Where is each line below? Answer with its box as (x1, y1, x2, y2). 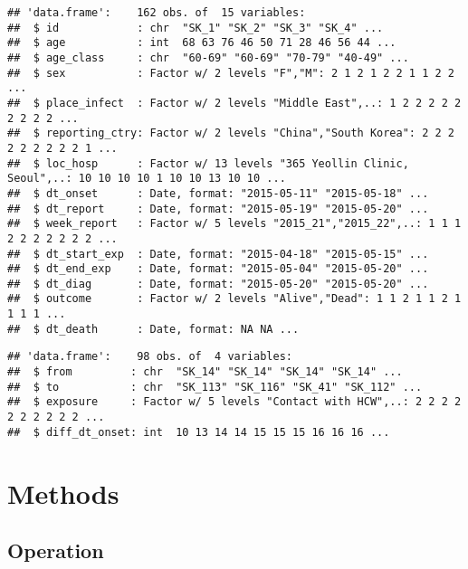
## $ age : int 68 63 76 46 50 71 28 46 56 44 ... (7, 36, 396, 50)
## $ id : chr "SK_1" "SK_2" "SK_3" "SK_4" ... (7, 21, 384, 34)
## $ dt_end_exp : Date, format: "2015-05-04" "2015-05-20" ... (7, 262, 429, 276)
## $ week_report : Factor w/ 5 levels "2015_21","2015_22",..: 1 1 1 (7, 217, 462, 231)
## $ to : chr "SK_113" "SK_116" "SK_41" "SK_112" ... (7, 380, 423, 394)
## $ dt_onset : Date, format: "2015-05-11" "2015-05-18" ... (7, 186, 429, 200)
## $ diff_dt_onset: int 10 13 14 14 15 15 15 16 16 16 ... (7, 425, 390, 439)
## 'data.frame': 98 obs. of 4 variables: (7, 350, 292, 364)
